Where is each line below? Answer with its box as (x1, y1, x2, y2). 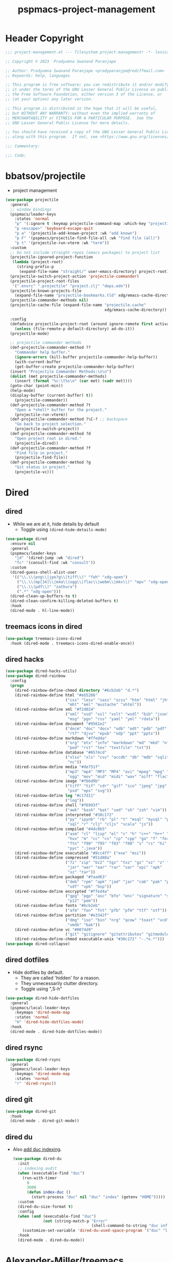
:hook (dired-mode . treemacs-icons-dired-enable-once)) (10, 641, 135, 646)
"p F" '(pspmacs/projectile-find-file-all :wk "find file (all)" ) (14, 235, 160, 240)
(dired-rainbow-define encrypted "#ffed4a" (14, 889, 110, 894)
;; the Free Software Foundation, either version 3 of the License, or (5, 92, 162, 97)
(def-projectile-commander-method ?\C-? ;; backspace (10, 417, 128, 422)
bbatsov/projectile (5, 170, 86, 182)
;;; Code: (5, 153, 27, 158)
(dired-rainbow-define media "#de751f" (14, 764, 100, 769)
